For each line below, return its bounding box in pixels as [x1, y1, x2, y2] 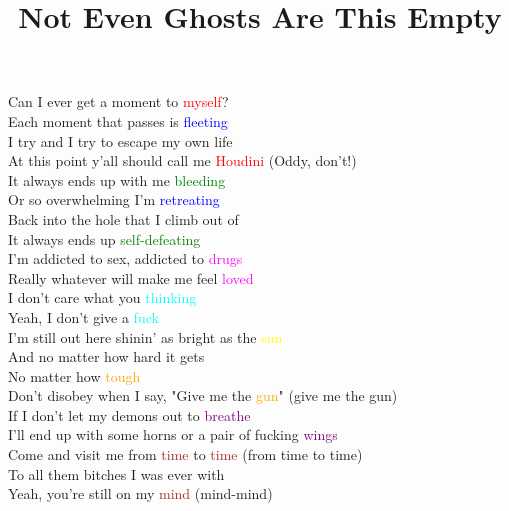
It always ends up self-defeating [8, 228, 201, 249]
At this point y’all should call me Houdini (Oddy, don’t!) [8, 150, 357, 171]
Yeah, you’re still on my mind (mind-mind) [8, 483, 273, 504]
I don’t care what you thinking [8, 287, 197, 308]
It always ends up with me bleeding [8, 169, 226, 190]
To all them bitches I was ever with [8, 463, 225, 484]
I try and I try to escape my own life [8, 130, 233, 151]
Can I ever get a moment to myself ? [8, 91, 229, 112]
